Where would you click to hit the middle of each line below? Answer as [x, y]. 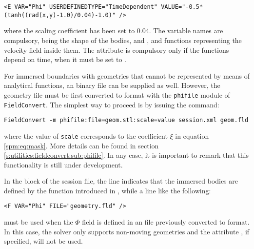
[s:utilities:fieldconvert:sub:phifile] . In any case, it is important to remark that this [126, 155]
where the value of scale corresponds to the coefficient [86, 135]
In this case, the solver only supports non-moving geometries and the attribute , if [127, 231]
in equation [192, 135]
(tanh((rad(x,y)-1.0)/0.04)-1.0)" [60, 15]
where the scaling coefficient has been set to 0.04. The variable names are [114, 31]
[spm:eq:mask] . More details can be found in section [81, 145]
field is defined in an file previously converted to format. [166, 222]
